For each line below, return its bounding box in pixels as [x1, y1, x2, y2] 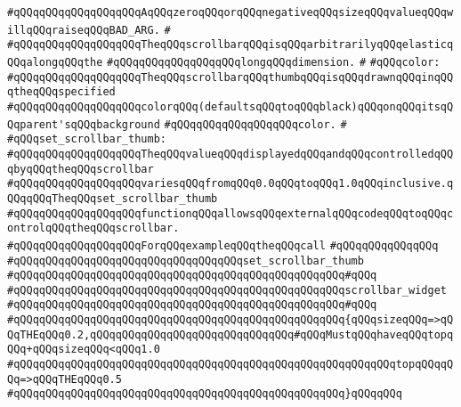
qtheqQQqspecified [7, 85, 116, 99]
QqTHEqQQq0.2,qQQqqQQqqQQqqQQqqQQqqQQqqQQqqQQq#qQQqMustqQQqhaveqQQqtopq [7, 328, 454, 341]
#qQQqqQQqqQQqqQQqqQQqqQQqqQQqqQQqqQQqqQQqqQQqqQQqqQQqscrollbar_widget [7, 283, 447, 297]
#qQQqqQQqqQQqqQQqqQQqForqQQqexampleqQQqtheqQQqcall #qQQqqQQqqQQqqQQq [7, 239, 439, 252]
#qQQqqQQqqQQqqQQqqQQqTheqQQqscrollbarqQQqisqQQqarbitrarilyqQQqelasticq [7, 38, 454, 52]
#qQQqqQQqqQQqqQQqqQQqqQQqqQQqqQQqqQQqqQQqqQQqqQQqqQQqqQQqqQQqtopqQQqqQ [7, 358, 454, 371]
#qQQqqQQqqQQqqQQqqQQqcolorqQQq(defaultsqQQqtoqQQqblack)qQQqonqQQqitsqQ [7, 100, 454, 113]
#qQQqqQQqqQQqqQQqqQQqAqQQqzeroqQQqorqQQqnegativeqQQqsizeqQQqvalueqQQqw [7, 6, 454, 19]
